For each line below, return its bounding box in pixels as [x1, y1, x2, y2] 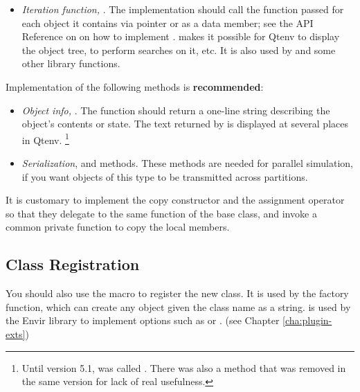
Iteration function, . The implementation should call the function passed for [21, 2, 344, 16]
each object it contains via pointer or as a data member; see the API [21, 15, 314, 30]
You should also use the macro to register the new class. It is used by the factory [6, 286, 349, 301]
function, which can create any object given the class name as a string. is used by [6, 299, 351, 314]
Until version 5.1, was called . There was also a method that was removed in [21, 360, 346, 375]
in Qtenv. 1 [21, 130, 69, 147]
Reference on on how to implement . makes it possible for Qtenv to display [21, 29, 340, 44]
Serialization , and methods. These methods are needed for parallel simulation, [21, 156, 353, 170]
